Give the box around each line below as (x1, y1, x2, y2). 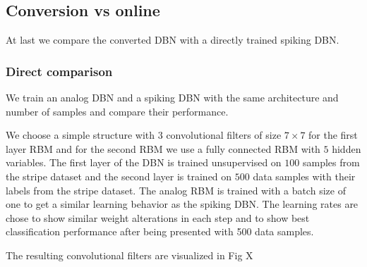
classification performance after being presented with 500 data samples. (6, 224, 314, 239)
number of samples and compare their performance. (6, 104, 229, 118)
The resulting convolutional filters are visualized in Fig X (6, 247, 253, 262)
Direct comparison (6, 62, 113, 80)
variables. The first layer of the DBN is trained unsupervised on (6, 155, 282, 170)
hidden (332, 141, 361, 156)
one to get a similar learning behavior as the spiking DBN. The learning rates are (6, 197, 359, 211)
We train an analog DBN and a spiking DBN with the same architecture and (6, 90, 339, 105)
